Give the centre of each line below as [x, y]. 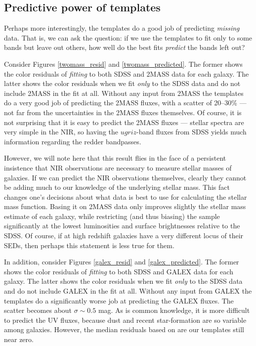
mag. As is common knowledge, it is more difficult [174, 310]
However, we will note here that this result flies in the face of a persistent [115, 158]
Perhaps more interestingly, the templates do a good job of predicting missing [122, 28]
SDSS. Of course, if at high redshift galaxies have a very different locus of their [124, 236]
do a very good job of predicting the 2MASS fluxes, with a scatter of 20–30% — [125, 103]
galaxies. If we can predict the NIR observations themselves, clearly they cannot [125, 177]
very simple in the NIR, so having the [61, 132]
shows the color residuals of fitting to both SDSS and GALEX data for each [119, 271]
